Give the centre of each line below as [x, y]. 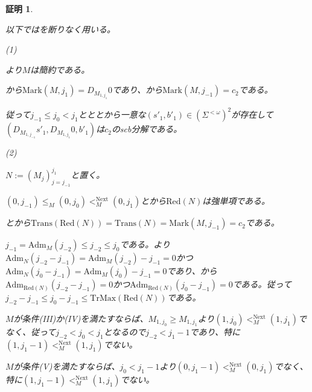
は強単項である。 [236, 201]
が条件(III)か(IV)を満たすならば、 [81, 318]
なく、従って [31, 332]
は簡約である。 [60, 69]
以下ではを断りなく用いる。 [60, 29]
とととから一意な [112, 114]
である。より [145, 244]
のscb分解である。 [147, 129]
